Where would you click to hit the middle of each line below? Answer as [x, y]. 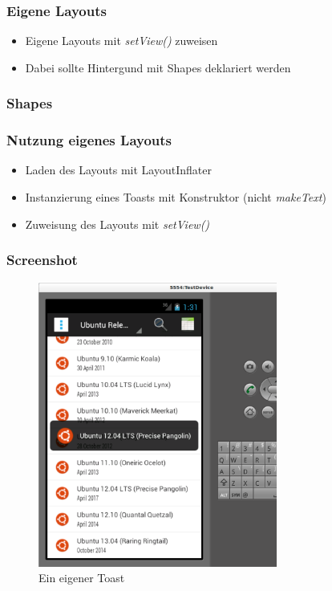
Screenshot [42, 260]
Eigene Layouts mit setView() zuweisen [121, 41]
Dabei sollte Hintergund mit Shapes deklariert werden [158, 67]
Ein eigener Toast [82, 578]
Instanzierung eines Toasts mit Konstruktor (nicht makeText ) [176, 197]
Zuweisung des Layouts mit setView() [117, 224]
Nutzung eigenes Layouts [89, 140]
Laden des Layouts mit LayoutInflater [118, 170]
